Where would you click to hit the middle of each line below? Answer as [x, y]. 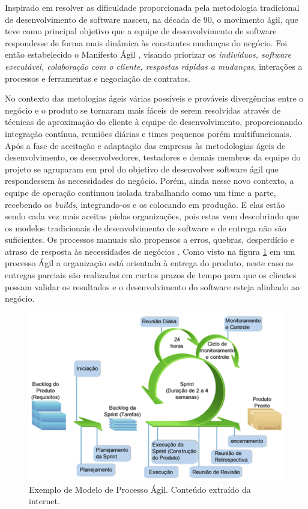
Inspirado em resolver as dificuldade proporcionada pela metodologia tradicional [152, 7]
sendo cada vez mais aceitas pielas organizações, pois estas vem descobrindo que [152, 216]
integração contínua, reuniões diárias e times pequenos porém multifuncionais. [148, 133]
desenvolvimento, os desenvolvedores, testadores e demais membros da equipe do [153, 157]
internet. [44, 501]
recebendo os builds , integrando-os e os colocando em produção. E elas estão [145, 204]
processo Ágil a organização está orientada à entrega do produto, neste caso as [149, 263]
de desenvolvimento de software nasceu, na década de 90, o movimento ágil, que [152, 19]
